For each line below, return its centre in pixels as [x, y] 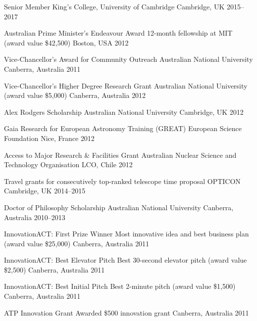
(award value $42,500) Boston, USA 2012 [66, 42]
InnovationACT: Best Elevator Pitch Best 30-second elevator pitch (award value [126, 260]
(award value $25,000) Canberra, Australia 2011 [77, 243]
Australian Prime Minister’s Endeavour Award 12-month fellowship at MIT [118, 33]
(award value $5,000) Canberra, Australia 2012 [75, 95]
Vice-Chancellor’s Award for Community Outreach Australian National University [128, 59]
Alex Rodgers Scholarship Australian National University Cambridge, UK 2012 [124, 112]
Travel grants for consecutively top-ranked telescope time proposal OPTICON [122, 181]
